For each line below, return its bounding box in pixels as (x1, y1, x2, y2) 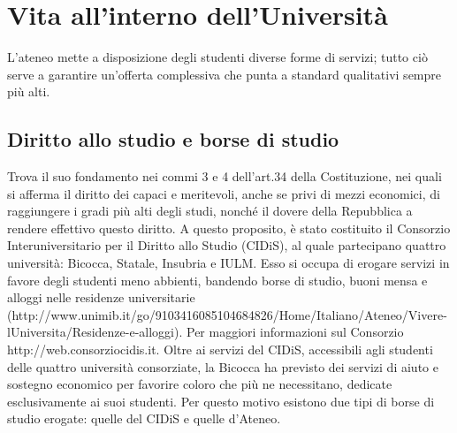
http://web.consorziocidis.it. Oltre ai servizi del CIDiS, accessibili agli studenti (7, 340, 433, 359)
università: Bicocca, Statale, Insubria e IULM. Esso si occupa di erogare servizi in (7, 254, 450, 272)
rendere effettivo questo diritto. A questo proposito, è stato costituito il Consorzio (7, 218, 451, 237)
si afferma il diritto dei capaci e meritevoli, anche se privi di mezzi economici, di (7, 184, 440, 202)
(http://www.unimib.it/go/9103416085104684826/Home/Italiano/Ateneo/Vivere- (7, 305, 447, 323)
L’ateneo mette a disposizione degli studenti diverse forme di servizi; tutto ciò (7, 48, 428, 66)
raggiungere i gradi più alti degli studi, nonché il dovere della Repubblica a (7, 201, 413, 220)
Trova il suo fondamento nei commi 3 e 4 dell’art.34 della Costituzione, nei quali (7, 167, 442, 186)
